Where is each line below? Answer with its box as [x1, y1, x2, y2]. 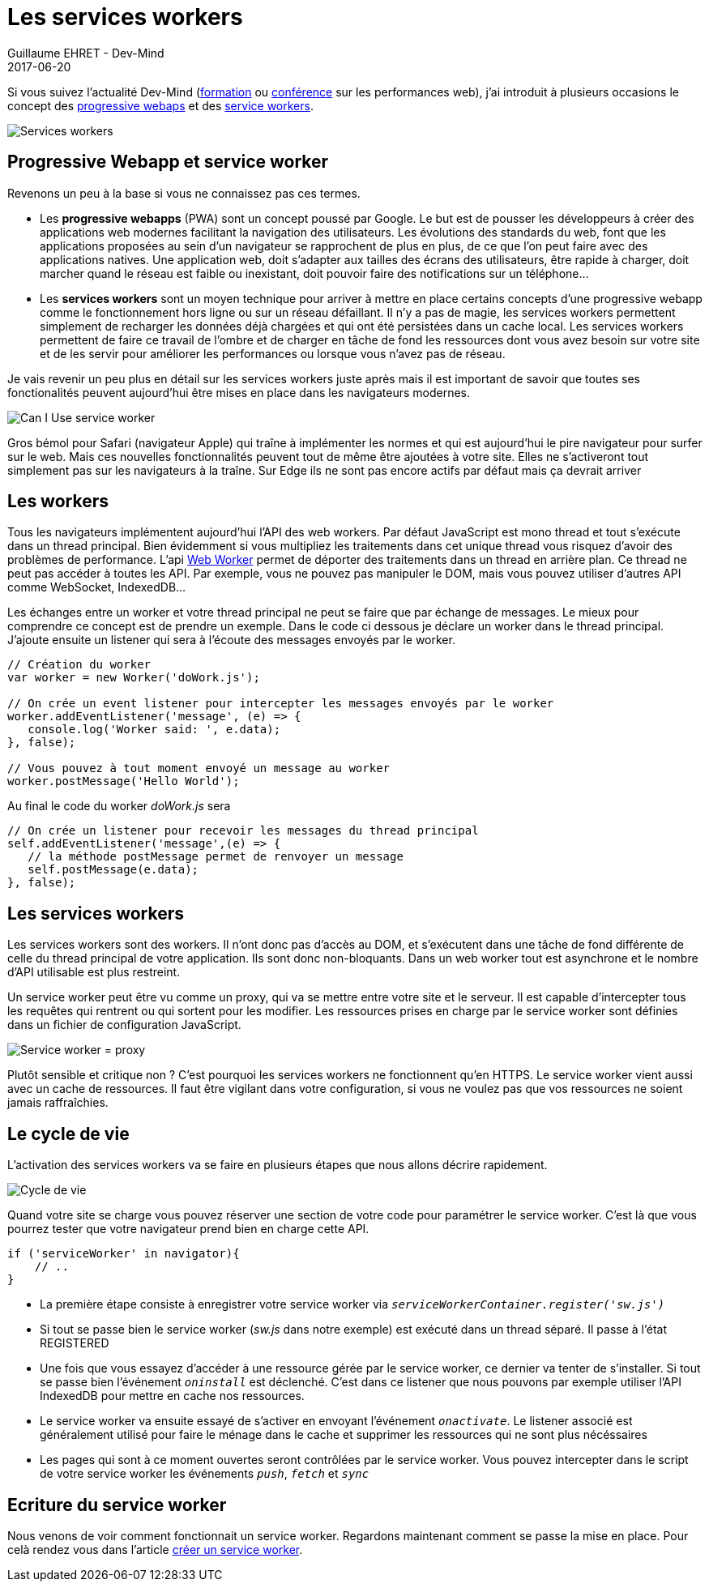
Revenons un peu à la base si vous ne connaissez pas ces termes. [7, 186, 361, 200]
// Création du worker [7, 658, 152, 672]
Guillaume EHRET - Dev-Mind [7, 45, 164, 60]
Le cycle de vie [7, 1123, 130, 1144]
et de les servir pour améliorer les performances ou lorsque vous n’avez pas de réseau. [40, 346, 506, 361]
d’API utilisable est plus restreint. [7, 965, 181, 980]
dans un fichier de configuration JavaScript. [7, 1018, 241, 1032]
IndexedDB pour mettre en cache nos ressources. [40, 1389, 305, 1403]
